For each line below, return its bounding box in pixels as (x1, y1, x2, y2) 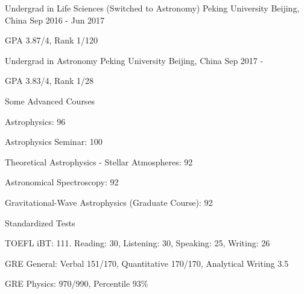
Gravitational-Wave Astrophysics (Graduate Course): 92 (5, 196, 213, 208)
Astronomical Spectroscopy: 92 (5, 176, 119, 188)
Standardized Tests (5, 216, 75, 229)
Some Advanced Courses (5, 94, 95, 107)
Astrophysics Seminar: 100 (5, 135, 103, 148)
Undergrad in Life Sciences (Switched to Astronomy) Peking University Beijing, (5, 2, 300, 14)
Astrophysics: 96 (5, 115, 66, 127)
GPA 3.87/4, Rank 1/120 (5, 34, 98, 46)
